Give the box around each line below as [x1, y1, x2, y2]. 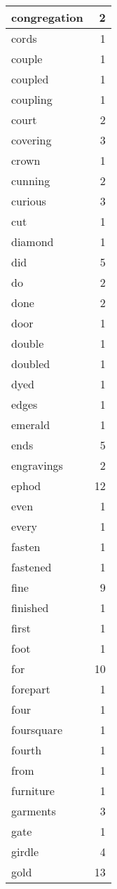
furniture [11, 782, 55, 799]
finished [11, 599, 49, 616]
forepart [11, 681, 50, 697]
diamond [11, 233, 54, 250]
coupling [11, 91, 53, 107]
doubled [11, 355, 50, 372]
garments [11, 803, 56, 819]
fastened [11, 559, 52, 575]
